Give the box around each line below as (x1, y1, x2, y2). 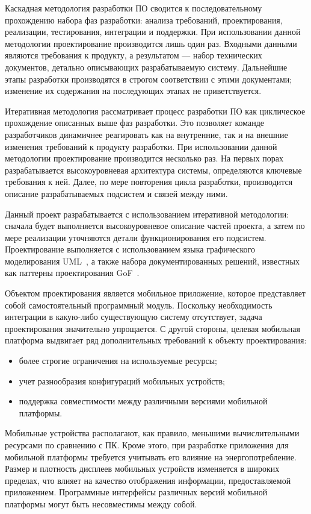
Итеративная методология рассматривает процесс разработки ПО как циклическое (5, 104, 306, 117)
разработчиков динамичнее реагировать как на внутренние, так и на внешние (5, 128, 288, 140)
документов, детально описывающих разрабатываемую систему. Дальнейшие (5, 60, 288, 73)
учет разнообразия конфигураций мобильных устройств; (19, 374, 226, 387)
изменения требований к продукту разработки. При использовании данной (5, 140, 277, 152)
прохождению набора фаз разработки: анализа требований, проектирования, (5, 13, 283, 26)
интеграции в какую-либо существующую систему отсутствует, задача (5, 310, 262, 323)
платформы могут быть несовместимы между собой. (5, 497, 197, 510)
